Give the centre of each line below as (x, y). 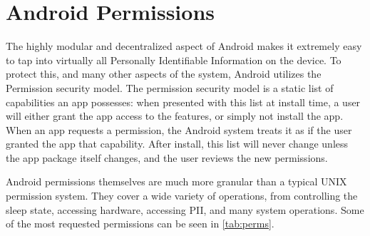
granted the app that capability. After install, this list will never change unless (177, 144)
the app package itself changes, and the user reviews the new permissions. (167, 157)
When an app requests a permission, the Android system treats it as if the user (179, 129)
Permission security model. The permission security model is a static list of (170, 87)
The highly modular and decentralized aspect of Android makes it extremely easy (184, 46)
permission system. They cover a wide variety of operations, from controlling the (182, 196)
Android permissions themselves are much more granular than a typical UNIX (176, 181)
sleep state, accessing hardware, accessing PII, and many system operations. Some (185, 209)
